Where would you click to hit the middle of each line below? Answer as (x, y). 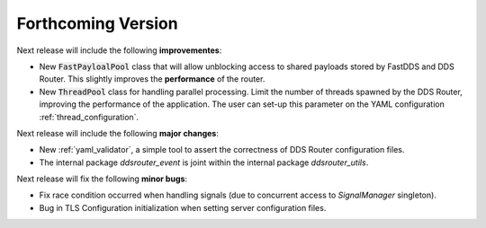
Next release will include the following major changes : (118, 133)
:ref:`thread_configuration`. (89, 117)
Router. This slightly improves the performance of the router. (152, 79)
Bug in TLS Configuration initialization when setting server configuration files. (183, 207)
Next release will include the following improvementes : (119, 50)
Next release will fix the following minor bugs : (102, 179)
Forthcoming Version (98, 23)
